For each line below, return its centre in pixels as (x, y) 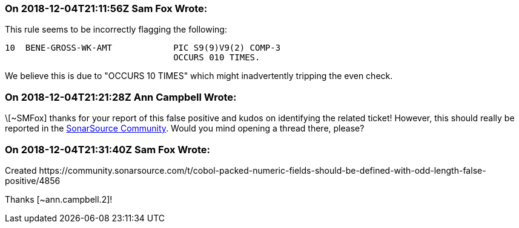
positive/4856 (33, 180)
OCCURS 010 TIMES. (217, 58)
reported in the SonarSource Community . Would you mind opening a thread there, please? (185, 128)
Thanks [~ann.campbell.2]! (59, 199)
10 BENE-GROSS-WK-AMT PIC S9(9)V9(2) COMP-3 (143, 48)
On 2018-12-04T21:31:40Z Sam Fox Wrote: (108, 149)
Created (21, 170)
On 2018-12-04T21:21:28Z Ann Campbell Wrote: (121, 97)
